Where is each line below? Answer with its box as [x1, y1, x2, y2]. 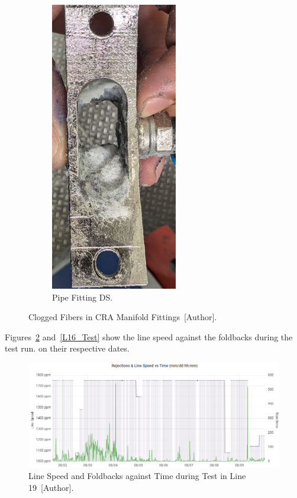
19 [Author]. [28, 481, 74, 493]
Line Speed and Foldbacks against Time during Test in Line [28, 470, 246, 482]
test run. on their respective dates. [5, 342, 130, 355]
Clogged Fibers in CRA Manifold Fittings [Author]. [28, 311, 217, 323]
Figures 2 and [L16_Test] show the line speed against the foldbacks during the [5, 330, 293, 343]
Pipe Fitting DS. [52, 290, 113, 303]
